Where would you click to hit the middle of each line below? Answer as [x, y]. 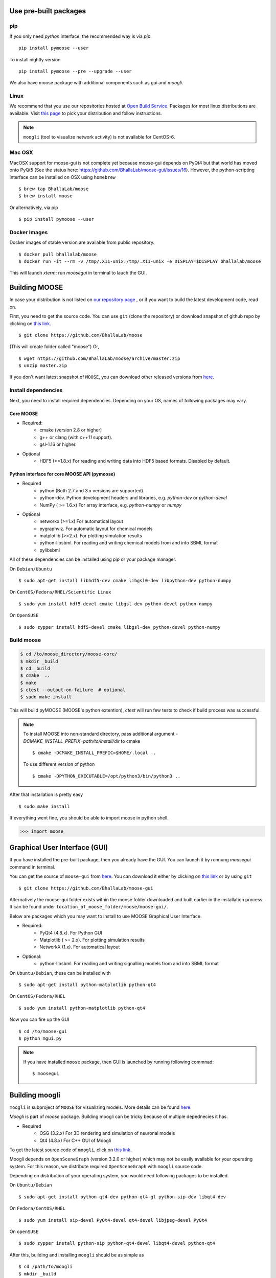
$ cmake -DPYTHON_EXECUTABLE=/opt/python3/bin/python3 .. [107, 776]
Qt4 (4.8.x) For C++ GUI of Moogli [75, 1140]
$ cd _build [35, 668]
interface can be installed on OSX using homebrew [63, 177]
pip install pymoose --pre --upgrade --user [75, 71]
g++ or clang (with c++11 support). [76, 437]
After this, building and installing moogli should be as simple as [77, 1254]
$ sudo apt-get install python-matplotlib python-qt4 [87, 985]
